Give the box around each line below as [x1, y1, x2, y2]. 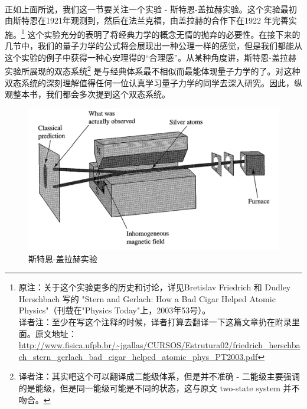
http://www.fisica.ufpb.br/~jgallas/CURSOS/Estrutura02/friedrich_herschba [18, 339, 301, 351]
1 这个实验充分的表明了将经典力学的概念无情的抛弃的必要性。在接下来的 [21, 26, 301, 40]
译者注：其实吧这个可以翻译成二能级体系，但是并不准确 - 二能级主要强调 [18, 370, 300, 382]
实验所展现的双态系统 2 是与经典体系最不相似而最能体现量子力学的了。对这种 [5, 63, 301, 77]
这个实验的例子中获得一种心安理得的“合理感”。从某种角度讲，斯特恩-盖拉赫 [5, 51, 296, 63]
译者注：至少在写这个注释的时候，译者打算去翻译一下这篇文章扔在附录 [18, 315, 292, 328]
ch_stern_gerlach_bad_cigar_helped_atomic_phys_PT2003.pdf [18, 350, 258, 362]
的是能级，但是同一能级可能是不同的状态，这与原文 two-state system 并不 [18, 381, 300, 394]
